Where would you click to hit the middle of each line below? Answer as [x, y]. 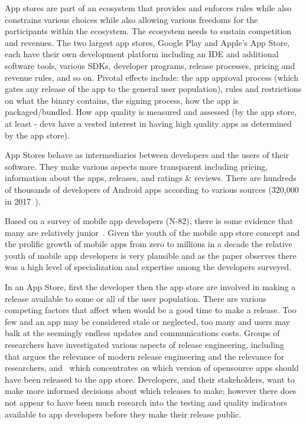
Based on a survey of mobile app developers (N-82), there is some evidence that [149, 221]
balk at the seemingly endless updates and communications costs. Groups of [142, 333]
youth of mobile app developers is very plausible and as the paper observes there [151, 255]
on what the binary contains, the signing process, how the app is [122, 100]
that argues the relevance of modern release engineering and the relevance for [144, 356]
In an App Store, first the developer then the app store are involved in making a [150, 287]
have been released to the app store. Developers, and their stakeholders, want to [150, 379]
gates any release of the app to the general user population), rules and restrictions [153, 89]
